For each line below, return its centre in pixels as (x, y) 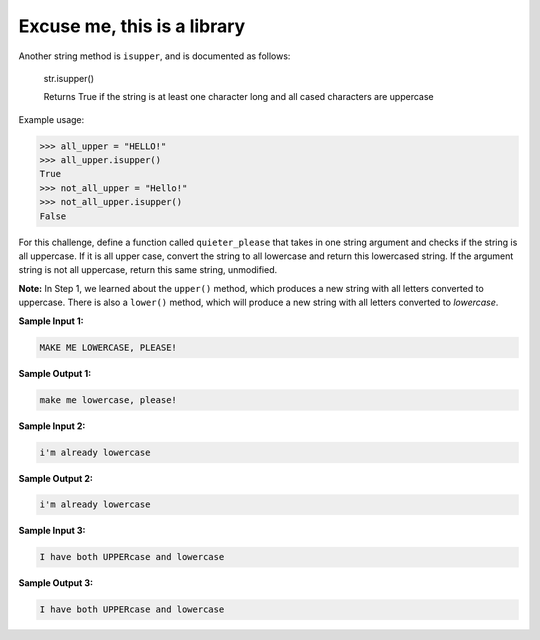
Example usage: (51, 119)
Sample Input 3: (52, 531)
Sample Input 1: (51, 321)
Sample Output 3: (56, 583)
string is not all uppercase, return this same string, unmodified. (148, 270)
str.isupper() (69, 78)
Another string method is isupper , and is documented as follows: (154, 56)
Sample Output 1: (55, 373)
